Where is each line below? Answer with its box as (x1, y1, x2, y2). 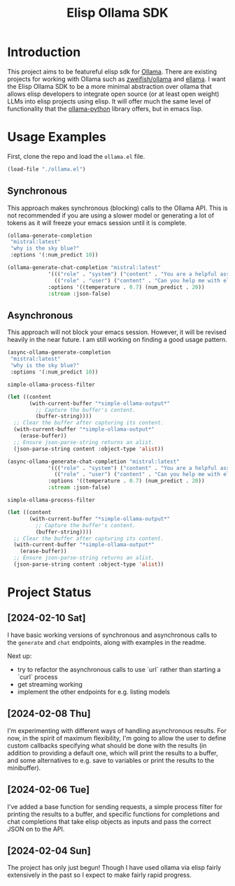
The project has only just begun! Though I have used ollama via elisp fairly (7, 864, 222, 872)
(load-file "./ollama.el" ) (7, 166, 86, 173)
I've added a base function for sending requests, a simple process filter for (7, 802, 223, 810)
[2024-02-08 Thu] (7, 708, 91, 720)
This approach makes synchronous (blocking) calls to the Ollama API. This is (7, 203, 229, 212)
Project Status (7, 585, 92, 601)
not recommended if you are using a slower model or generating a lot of (7, 211, 215, 220)
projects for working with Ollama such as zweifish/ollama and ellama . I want (7, 75, 226, 83)
